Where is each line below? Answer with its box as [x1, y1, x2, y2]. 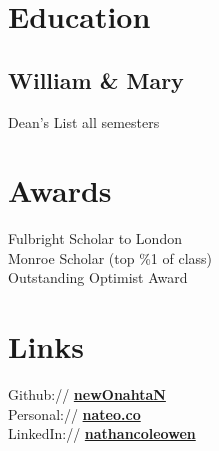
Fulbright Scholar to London [8, 228, 182, 249]
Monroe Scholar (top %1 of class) [8, 247, 213, 268]
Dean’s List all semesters [8, 111, 160, 132]
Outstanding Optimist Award [8, 267, 188, 288]
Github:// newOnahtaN [8, 384, 166, 405]
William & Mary [8, 64, 184, 95]
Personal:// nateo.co [8, 403, 141, 424]
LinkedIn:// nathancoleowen [8, 423, 196, 444]
